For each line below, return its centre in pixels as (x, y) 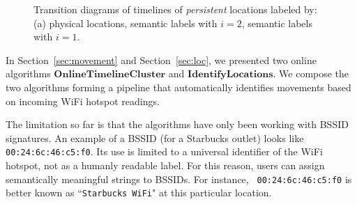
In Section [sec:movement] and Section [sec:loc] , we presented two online (161, 60)
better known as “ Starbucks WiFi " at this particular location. (139, 193)
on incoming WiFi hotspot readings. (83, 101)
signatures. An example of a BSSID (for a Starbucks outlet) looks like (155, 138)
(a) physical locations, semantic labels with (126, 23)
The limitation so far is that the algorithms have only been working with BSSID (177, 124)
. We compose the (311, 73)
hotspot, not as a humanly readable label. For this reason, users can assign (165, 165)
